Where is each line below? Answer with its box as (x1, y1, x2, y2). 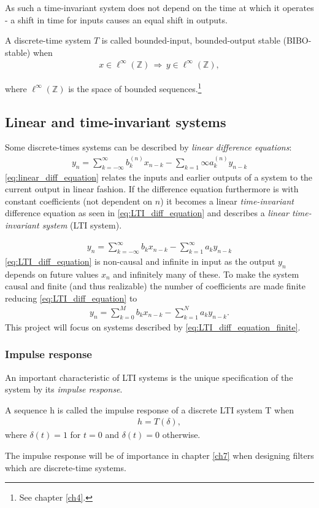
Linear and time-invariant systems (5, 112, 226, 131)
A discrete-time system (5, 34, 91, 47)
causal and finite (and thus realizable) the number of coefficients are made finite (5, 279, 306, 292)
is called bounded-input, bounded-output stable (101, 34, 280, 47)
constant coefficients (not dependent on (5, 194, 153, 207)
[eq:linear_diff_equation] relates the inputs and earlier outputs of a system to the (5, 170, 313, 183)
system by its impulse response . (5, 383, 123, 396)
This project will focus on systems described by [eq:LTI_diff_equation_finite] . (5, 320, 301, 333)
